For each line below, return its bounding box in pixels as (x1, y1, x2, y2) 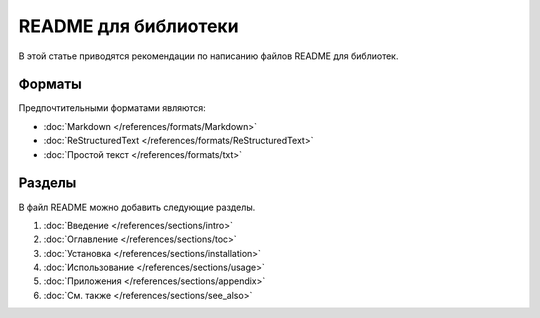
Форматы (18, 76, 82, 93)
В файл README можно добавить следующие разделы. (18, 201, 256, 213)
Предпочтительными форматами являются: (18, 102, 207, 114)
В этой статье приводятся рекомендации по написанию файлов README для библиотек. (18, 50, 399, 62)
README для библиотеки (18, 15, 239, 37)
